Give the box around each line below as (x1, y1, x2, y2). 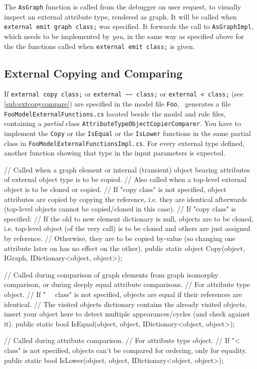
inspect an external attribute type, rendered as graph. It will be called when (4, 11, 237, 21)
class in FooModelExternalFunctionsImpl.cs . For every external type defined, (4, 137, 245, 148)
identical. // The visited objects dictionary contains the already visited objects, (4, 298, 247, 309)
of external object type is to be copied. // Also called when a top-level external (4, 174, 247, 184)
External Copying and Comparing (4, 65, 183, 80)
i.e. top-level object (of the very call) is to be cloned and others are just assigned (4, 223, 251, 233)
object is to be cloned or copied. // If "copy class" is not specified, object (4, 184, 227, 194)
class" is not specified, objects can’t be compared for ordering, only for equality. (4, 344, 247, 355)
